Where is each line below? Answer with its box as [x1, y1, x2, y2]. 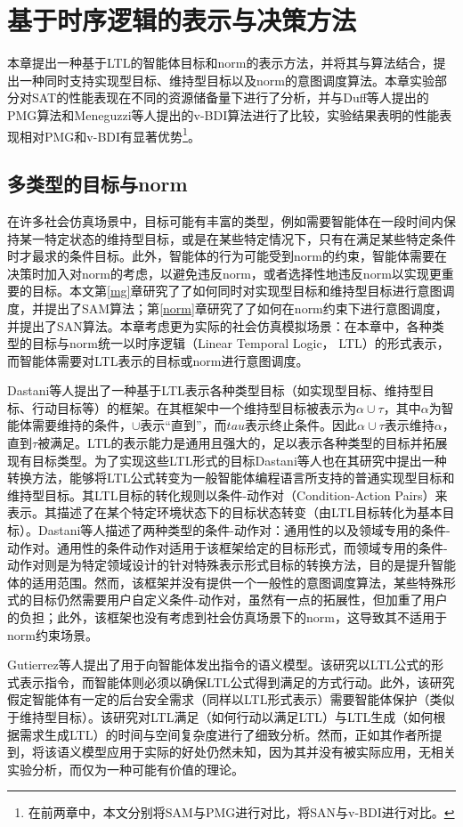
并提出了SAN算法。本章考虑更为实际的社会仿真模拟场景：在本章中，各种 [7, 316, 432, 335]
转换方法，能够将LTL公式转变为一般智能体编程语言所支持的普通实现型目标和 [7, 468, 455, 487]
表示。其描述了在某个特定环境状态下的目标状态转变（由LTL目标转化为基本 [7, 503, 443, 522]
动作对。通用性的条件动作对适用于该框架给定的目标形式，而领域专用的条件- [7, 538, 448, 556]
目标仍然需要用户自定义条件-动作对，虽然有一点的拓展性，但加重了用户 [31, 590, 448, 609]
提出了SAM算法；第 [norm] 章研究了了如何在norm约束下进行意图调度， [44, 298, 448, 317]
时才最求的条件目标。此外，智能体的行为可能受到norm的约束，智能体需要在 [7, 247, 447, 265]
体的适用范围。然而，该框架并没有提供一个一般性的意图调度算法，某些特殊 [7, 572, 443, 591]
